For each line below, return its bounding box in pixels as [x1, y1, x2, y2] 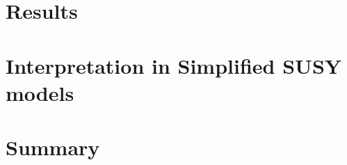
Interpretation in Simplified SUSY [6, 51, 342, 79]
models [6, 78, 74, 107]
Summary [6, 133, 100, 162]
